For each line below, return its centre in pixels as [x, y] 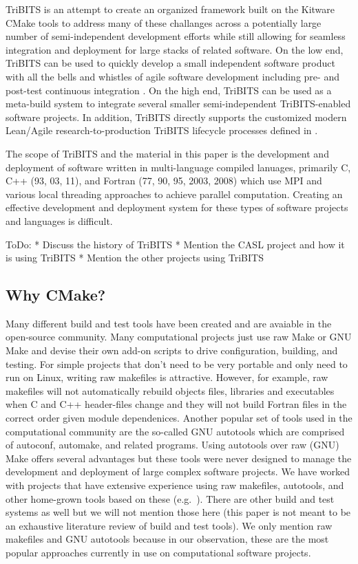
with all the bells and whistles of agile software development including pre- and [172, 76]
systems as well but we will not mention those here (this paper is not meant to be [178, 512]
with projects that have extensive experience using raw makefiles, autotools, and [175, 485]
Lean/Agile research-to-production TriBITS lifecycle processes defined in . [162, 130]
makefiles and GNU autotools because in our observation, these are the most [167, 539]
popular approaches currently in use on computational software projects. [158, 552]
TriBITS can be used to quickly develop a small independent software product [170, 63]
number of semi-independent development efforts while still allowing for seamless [176, 36]
